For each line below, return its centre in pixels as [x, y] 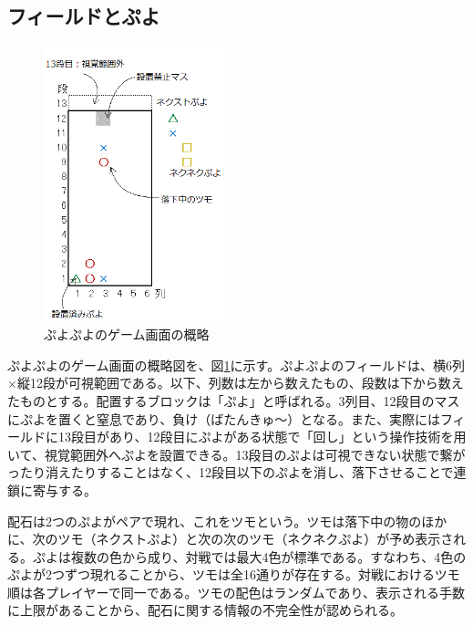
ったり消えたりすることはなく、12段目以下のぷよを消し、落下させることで [231, 472]
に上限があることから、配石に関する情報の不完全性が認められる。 [205, 610]
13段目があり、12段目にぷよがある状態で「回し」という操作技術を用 [262, 437]
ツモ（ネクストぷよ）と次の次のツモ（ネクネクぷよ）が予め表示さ [256, 539]
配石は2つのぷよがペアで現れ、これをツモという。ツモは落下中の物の [215, 521]
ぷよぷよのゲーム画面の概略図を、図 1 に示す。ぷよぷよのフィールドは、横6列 [236, 365]
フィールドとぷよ [84, 16]
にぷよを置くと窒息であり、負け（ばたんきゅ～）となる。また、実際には [224, 418]
